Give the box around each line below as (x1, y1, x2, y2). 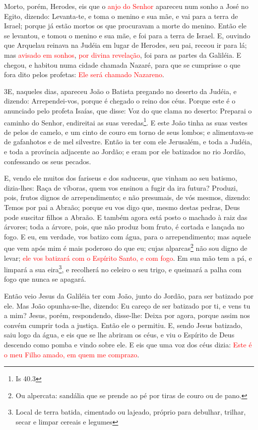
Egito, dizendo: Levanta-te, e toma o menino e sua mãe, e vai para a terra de (4, 10, 238, 21)
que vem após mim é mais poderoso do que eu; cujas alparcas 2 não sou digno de (4, 241, 248, 253)
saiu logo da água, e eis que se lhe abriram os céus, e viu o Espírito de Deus (4, 329, 235, 340)
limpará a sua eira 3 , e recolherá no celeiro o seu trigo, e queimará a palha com (4, 263, 242, 274)
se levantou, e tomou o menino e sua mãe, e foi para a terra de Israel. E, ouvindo (4, 30, 251, 40)
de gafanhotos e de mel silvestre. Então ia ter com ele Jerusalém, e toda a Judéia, (4, 136, 252, 147)
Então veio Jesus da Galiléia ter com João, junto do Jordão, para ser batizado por (4, 291, 254, 301)
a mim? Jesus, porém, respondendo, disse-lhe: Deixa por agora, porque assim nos (4, 310, 250, 321)
